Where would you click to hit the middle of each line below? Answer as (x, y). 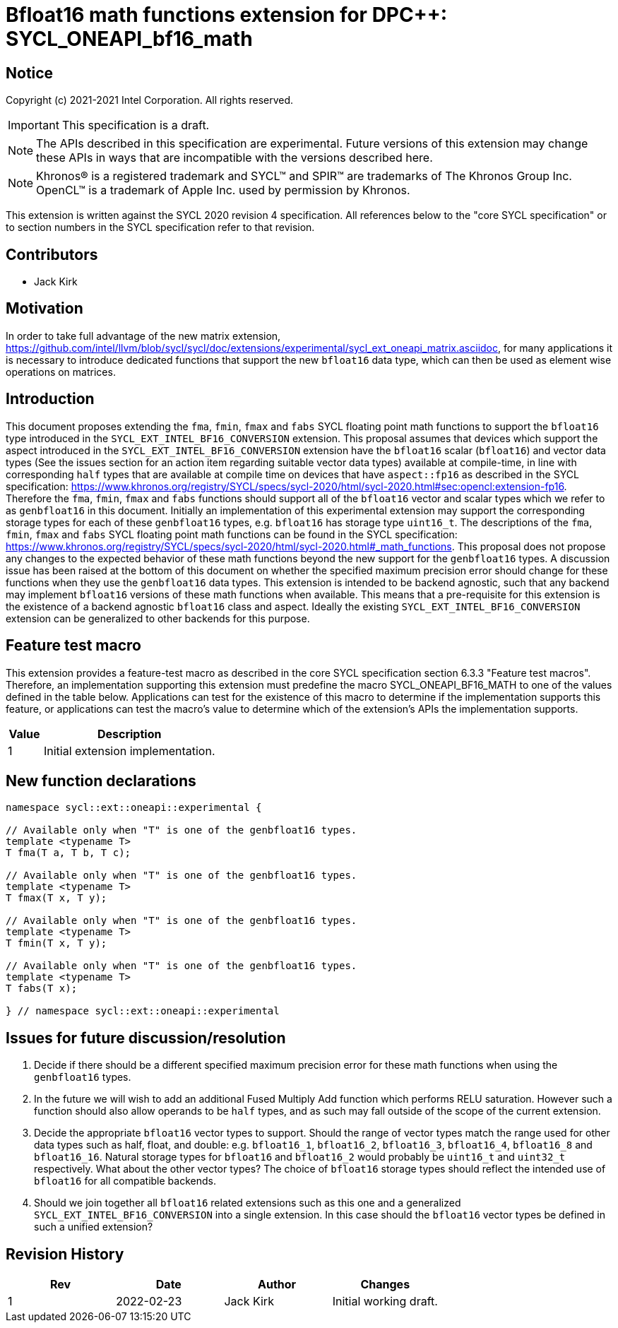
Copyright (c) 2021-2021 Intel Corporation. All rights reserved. (150, 100)
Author (277, 1285)
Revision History (65, 1254)
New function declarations (101, 781)
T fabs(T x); (42, 989)
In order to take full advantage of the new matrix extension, (143, 336)
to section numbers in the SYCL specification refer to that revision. (160, 227)
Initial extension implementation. (129, 751)
